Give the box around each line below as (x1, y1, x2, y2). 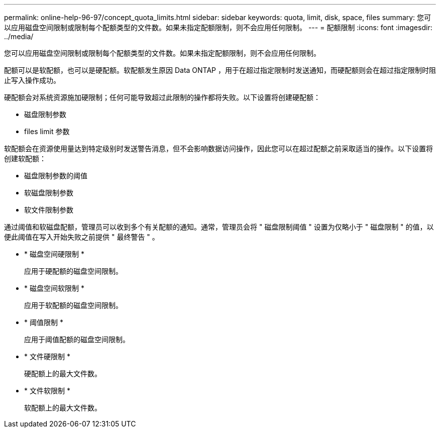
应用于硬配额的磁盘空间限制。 (24, 267, 123, 275)
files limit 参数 (24, 127, 70, 136)
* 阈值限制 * (24, 318, 63, 327)
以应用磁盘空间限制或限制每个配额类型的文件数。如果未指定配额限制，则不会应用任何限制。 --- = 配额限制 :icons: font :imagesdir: (4, 23, 432, 32)
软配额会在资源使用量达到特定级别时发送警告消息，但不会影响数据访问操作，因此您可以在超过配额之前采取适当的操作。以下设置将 (4, 144, 433, 153)
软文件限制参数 (24, 205, 73, 214)
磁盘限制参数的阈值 (24, 171, 87, 180)
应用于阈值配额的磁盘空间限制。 (24, 335, 130, 344)
